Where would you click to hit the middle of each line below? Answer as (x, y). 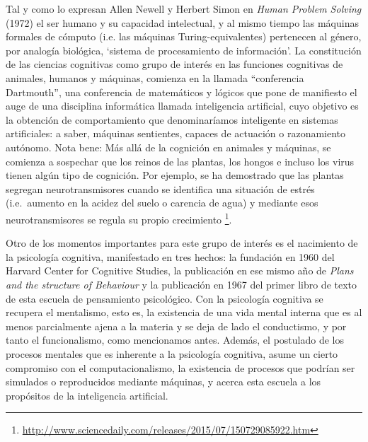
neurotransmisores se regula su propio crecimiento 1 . (119, 218)
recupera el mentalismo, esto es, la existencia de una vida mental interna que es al (184, 312)
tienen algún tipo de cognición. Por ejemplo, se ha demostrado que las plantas (175, 175)
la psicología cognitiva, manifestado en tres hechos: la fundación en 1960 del (170, 256)
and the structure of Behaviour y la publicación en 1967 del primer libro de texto (182, 284)
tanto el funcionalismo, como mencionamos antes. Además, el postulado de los (175, 340)
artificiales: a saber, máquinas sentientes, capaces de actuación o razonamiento (176, 133)
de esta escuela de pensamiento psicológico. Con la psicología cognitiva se (165, 298)
